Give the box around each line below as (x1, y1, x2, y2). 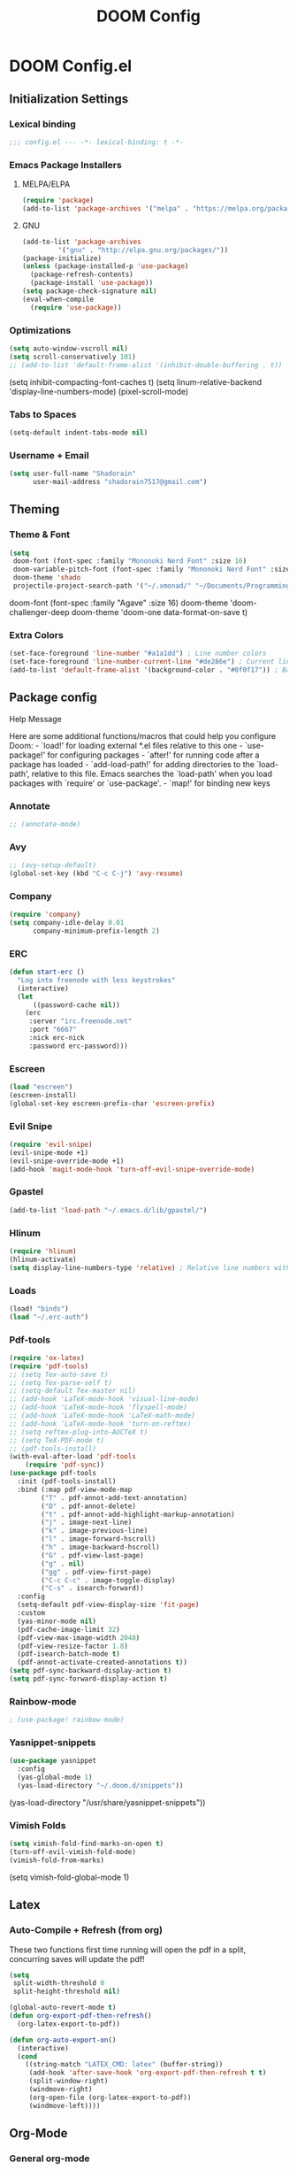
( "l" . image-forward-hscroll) (41, 1535, 156, 1543)
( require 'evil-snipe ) (9, 1140, 93, 1150)
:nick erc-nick (28, 1034, 86, 1043)
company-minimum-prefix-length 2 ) (32, 927, 161, 935)
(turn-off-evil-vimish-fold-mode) (9, 1848, 137, 1857)
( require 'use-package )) (30, 303, 122, 312)
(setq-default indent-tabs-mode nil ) (9, 427, 148, 437)
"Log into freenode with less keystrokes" (17, 975, 176, 984)
